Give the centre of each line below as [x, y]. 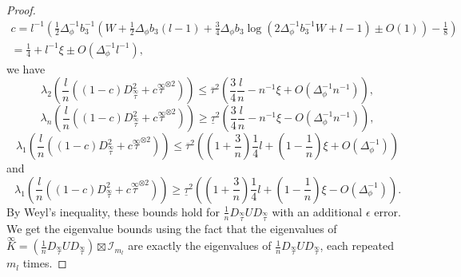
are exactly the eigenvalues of [200, 245]
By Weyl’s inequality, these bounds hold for [113, 211]
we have [26, 68]
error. [387, 211]
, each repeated [357, 245]
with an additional [317, 211]
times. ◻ [45, 263]
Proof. [21, 10]
